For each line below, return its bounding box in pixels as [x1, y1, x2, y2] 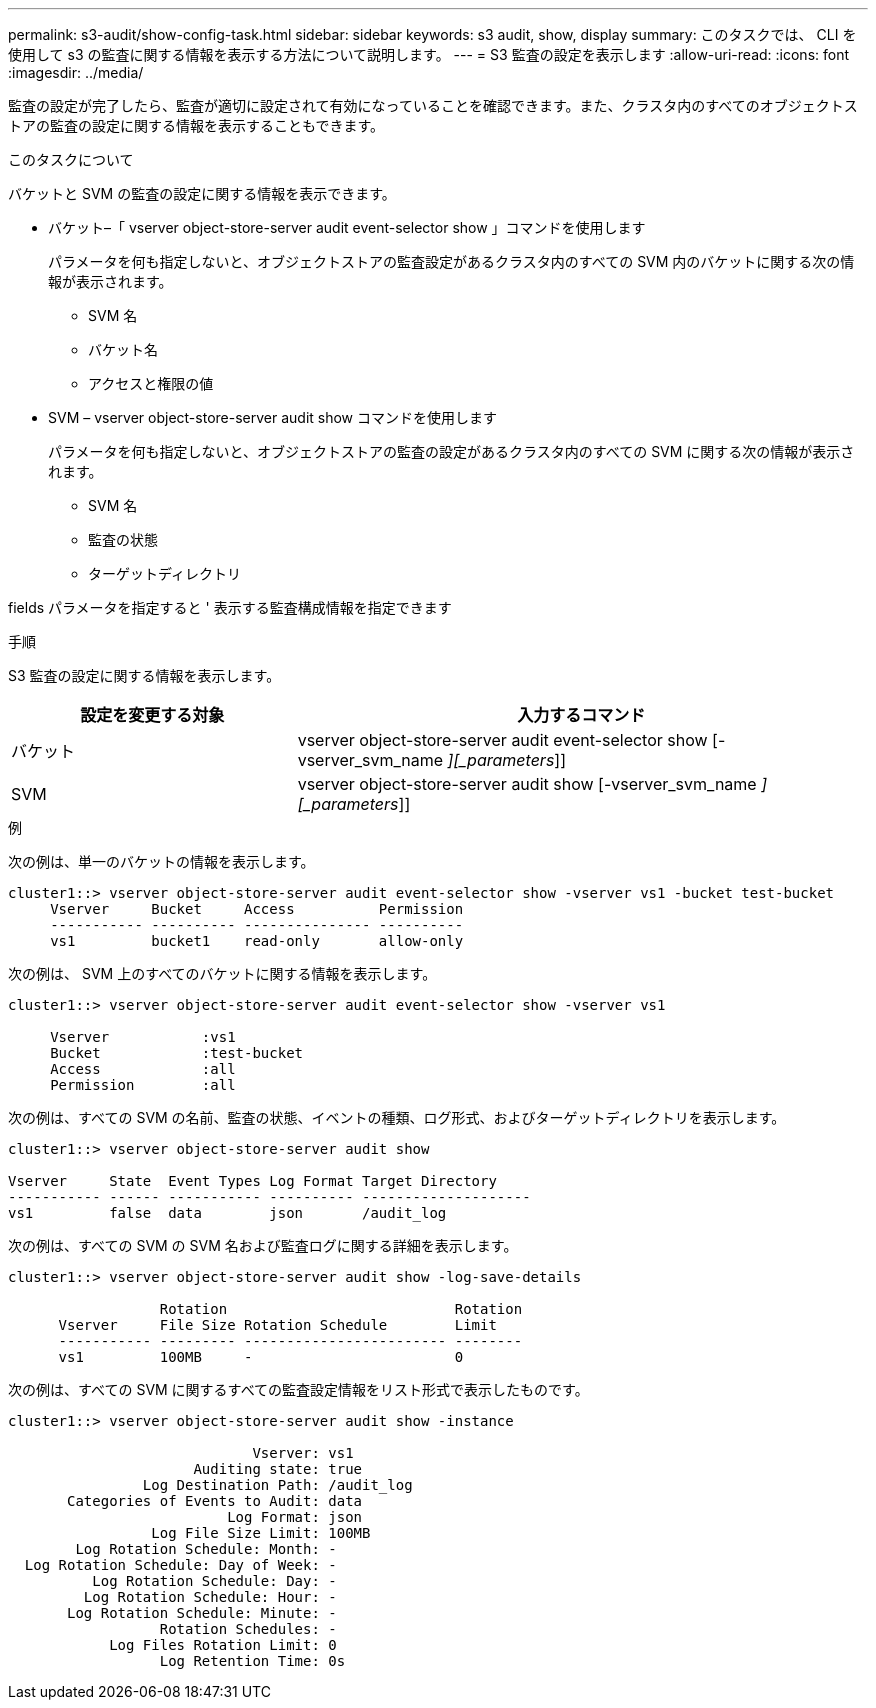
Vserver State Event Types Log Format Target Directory [8, 1173, 497, 1189]
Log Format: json [227, 1509, 363, 1525]
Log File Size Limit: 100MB [151, 1525, 371, 1541]
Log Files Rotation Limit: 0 [109, 1637, 337, 1653]
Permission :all [50, 1077, 236, 1093]
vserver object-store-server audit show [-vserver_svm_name [297, 774, 757, 794]
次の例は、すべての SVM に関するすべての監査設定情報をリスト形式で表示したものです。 [8, 1381, 589, 1398]
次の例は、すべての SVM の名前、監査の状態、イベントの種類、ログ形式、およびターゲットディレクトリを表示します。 [8, 1109, 786, 1126]
